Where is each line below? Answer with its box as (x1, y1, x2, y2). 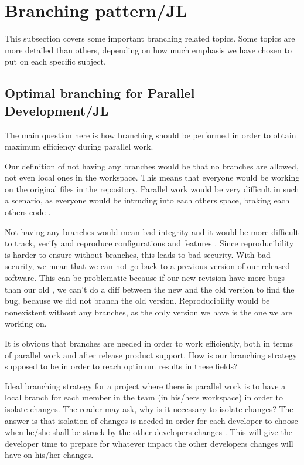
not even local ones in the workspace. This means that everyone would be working (5, 171, 300, 184)
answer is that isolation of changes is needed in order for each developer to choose (5, 414, 298, 426)
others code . (5, 206, 51, 218)
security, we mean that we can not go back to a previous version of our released (5, 260, 290, 272)
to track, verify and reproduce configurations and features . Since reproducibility (5, 237, 294, 249)
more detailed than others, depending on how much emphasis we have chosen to (5, 43, 292, 56)
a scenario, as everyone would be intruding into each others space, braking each (5, 194, 290, 206)
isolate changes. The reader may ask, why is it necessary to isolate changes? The (5, 402, 293, 415)
